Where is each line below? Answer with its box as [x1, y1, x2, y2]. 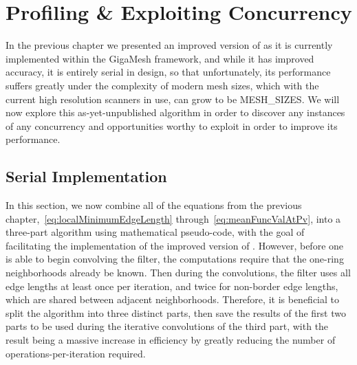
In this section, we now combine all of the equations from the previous [6, 198, 302, 212]
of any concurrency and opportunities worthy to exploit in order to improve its [6, 118, 338, 133]
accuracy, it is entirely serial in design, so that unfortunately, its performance [6, 65, 331, 79]
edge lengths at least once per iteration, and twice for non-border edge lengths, [6, 278, 338, 293]
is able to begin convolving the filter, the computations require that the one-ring [6, 252, 344, 266]
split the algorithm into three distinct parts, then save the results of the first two [6, 305, 346, 320]
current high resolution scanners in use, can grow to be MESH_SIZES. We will [6, 91, 340, 106]
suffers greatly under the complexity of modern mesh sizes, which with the [6, 78, 319, 92]
